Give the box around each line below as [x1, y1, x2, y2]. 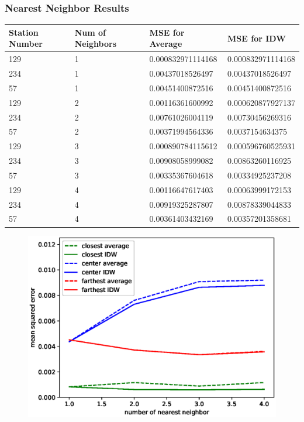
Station [9, 26, 39, 38]
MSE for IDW [227, 32, 286, 44]
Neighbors [74, 37, 117, 50]
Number [9, 37, 43, 50]
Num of [74, 26, 106, 38]
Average [149, 37, 182, 50]
